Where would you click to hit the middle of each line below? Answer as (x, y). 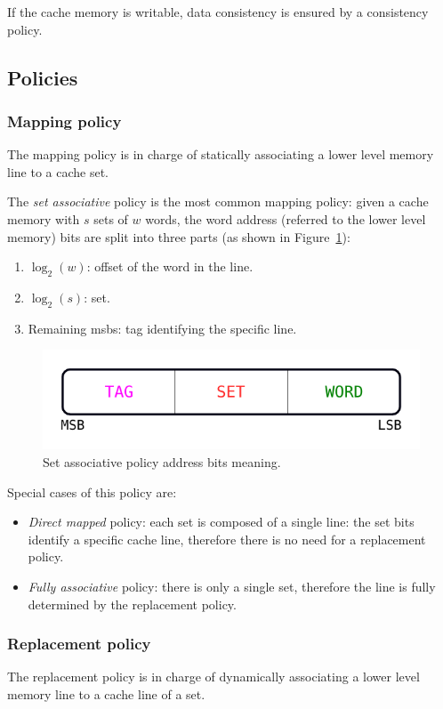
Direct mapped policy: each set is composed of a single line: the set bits (221, 522)
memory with (44, 218)
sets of (111, 218)
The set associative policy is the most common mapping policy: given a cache (218, 201)
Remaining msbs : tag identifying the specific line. (162, 328)
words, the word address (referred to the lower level (286, 218)
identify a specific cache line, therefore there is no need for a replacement (227, 539)
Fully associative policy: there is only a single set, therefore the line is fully (232, 586)
